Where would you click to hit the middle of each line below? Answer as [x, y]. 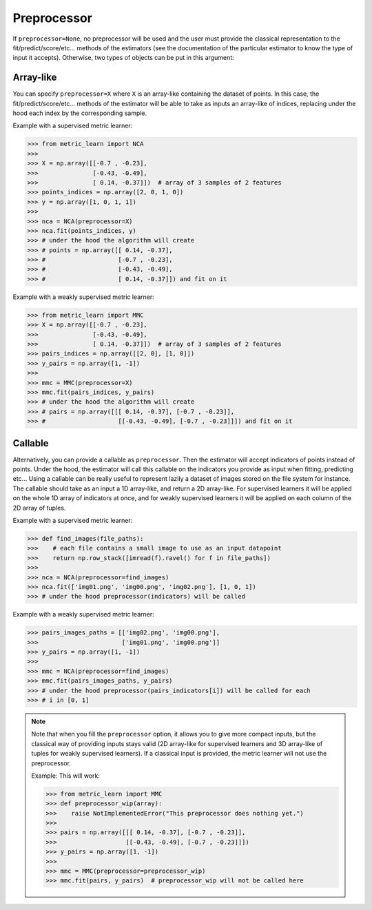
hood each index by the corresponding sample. [80, 113]
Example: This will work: [65, 776]
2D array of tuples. [39, 508]
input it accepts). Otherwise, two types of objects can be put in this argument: [123, 58]
